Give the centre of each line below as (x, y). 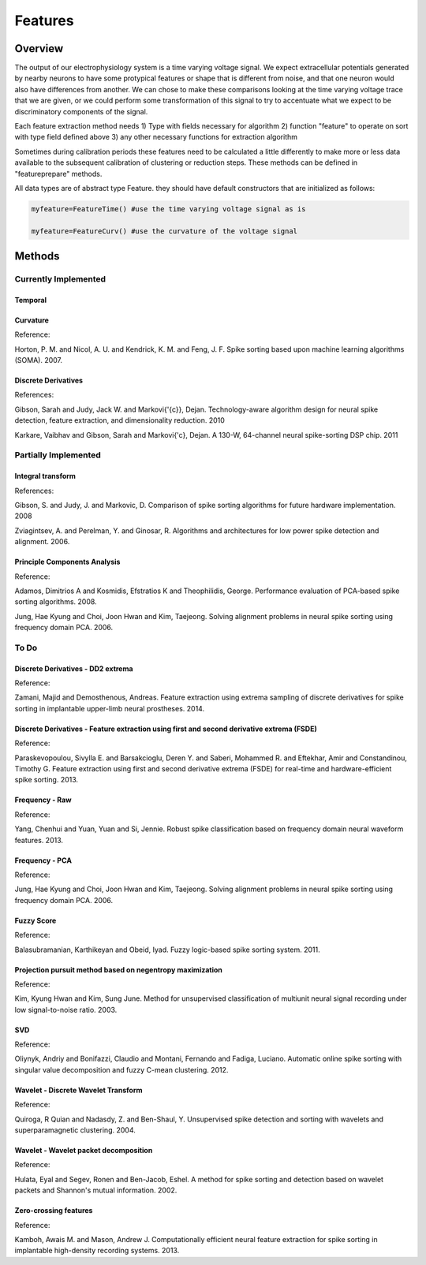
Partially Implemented (58, 455)
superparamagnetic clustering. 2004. (75, 1130)
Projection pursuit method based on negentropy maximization (118, 969)
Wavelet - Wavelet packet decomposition (84, 1151)
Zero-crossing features (54, 1211)
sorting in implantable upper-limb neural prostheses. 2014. (110, 708)
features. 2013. (39, 840)
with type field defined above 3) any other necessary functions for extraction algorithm (156, 137)
